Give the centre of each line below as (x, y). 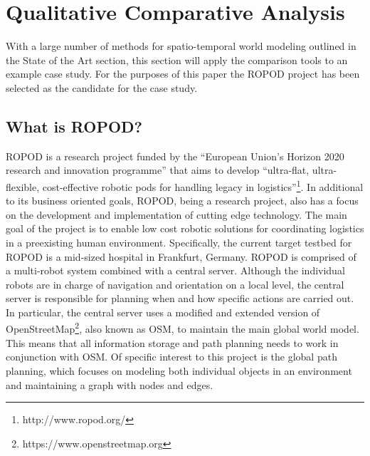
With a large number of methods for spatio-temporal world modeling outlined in (181, 46)
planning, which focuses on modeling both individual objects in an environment (179, 370)
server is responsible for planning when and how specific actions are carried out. (180, 298)
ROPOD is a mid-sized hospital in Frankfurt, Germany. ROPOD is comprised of (181, 256)
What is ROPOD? (74, 126)
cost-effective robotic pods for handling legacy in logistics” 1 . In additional (203, 185)
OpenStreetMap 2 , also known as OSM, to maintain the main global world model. (183, 328)
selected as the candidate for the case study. (102, 87)
